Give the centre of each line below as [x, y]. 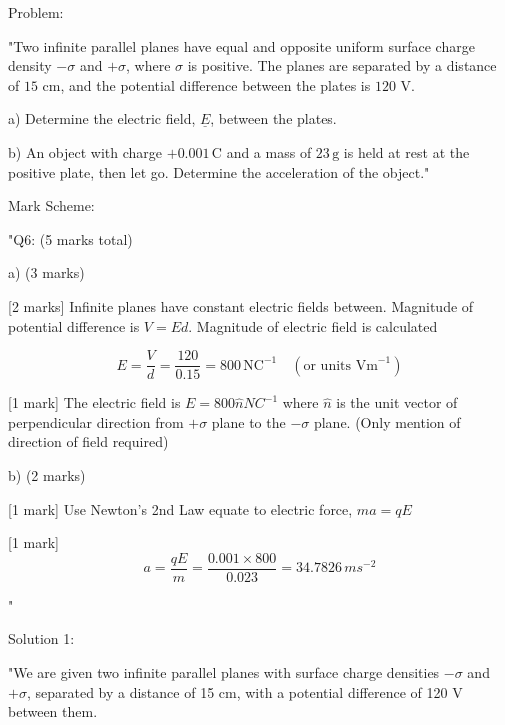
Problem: [36, 12]
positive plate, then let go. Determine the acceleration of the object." [219, 171]
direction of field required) [88, 441]
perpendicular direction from [96, 421]
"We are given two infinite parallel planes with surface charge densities [224, 672]
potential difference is [74, 325]
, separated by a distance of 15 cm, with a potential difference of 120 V [244, 691]
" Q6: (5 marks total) [70, 238]
